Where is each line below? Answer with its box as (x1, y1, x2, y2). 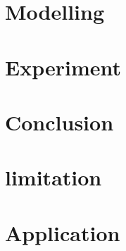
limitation (5, 163, 102, 192)
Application (5, 218, 120, 247)
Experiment (5, 52, 122, 81)
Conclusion (5, 107, 114, 136)
